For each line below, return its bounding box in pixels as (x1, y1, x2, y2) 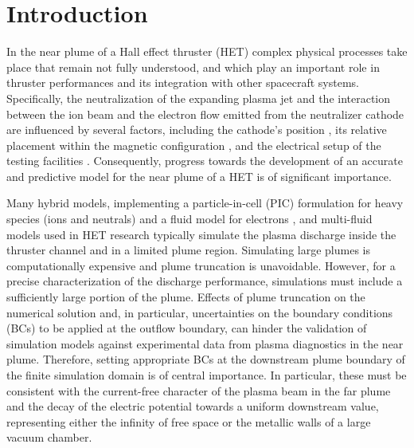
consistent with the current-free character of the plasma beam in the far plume (6, 382, 391, 399)
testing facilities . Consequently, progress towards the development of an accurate (6, 152, 403, 169)
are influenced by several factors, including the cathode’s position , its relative (6, 121, 387, 138)
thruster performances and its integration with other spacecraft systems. (6, 74, 359, 91)
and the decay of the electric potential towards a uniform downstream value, (6, 398, 379, 415)
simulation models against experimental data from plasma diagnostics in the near (6, 335, 404, 352)
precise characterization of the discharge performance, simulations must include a (6, 273, 403, 289)
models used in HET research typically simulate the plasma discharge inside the (6, 226, 396, 242)
